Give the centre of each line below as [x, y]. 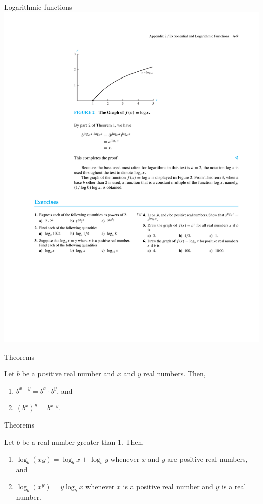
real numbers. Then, [174, 374]
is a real [234, 486]
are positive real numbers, [208, 459]
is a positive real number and [168, 486]
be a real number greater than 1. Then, [83, 442]
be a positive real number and [69, 374]
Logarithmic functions [38, 7]
